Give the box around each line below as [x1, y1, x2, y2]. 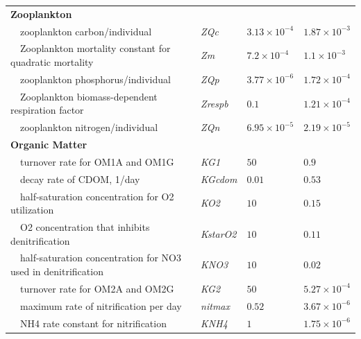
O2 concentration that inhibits [19, 219, 150, 234]
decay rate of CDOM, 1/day [19, 171, 140, 186]
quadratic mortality [10, 55, 94, 69]
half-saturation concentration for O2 [19, 189, 174, 203]
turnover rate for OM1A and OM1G [19, 154, 174, 168]
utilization [10, 202, 54, 217]
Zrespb [201, 96, 228, 110]
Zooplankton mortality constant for [19, 41, 171, 55]
